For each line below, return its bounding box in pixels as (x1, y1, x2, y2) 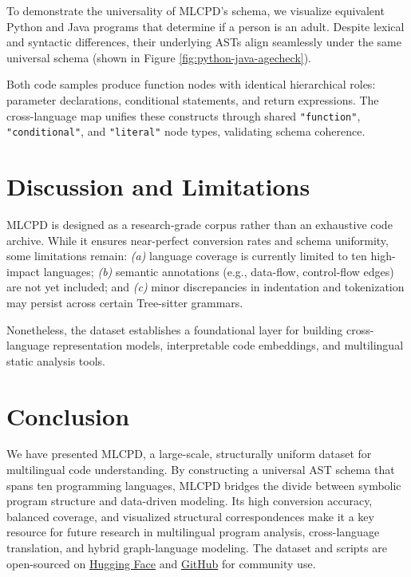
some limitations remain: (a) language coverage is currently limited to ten (6, 247, 367, 264)
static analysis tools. (6, 352, 105, 369)
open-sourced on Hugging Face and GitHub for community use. (6, 555, 316, 571)
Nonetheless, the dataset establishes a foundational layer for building (6, 321, 343, 338)
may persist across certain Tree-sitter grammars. (6, 294, 243, 310)
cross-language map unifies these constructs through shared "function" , (6, 107, 361, 124)
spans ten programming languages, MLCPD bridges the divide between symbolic (6, 476, 401, 493)
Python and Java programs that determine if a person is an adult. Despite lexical (6, 18, 405, 34)
